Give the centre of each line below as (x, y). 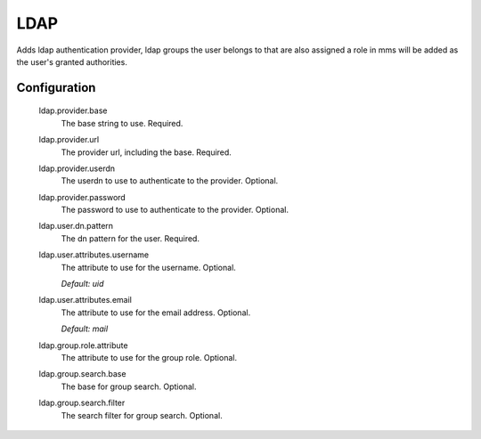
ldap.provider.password (82, 197)
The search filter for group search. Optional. (142, 415)
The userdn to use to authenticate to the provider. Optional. (170, 181)
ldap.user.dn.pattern (76, 226)
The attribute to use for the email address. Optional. (156, 313)
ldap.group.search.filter (82, 403)
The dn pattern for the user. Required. (130, 238)
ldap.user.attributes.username (94, 255)
